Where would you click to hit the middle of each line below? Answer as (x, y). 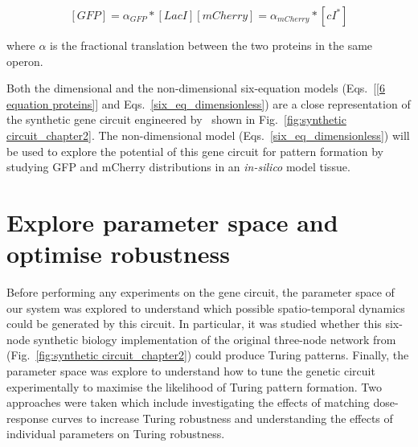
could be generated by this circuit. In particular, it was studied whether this (194, 324)
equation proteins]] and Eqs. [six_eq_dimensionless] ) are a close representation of (209, 103)
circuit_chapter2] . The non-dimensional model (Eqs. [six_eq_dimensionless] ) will (208, 135)
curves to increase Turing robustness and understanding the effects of (222, 418)
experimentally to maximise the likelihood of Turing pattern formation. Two (194, 386)
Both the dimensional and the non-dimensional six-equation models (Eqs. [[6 (196, 88)
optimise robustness (118, 254)
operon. (25, 61)
